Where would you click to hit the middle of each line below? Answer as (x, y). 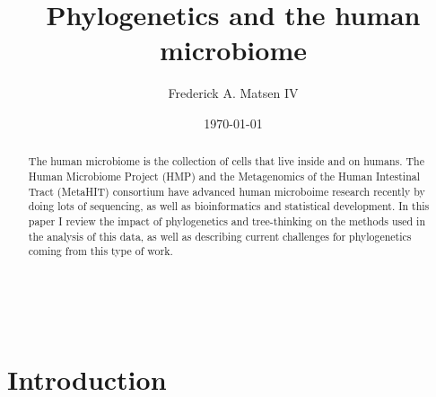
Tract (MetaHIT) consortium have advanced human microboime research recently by (227, 191)
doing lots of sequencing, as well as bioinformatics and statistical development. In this (229, 206)
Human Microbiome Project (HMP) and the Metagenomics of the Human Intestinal (224, 176)
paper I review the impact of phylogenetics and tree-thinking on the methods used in (227, 221)
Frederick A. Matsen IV (233, 93)
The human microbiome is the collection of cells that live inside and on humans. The (227, 161)
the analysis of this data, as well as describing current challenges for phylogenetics (220, 236)
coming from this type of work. (100, 251)
